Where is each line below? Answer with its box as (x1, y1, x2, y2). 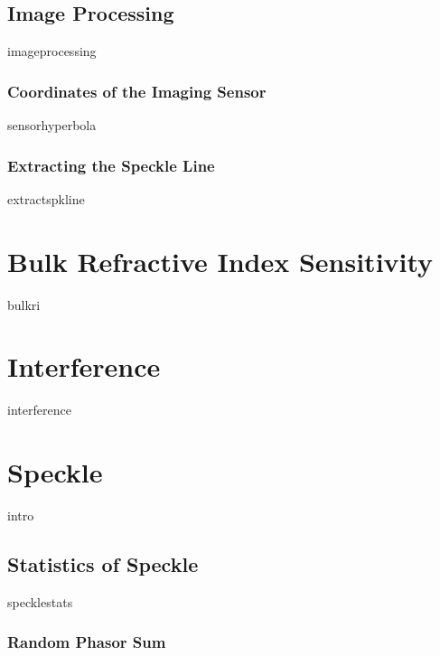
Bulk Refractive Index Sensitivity (7, 242, 434, 279)
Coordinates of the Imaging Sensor (7, 80, 267, 102)
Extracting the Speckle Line (7, 154, 215, 176)
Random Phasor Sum (7, 631, 166, 653)
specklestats (7, 592, 73, 611)
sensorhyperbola (7, 116, 97, 135)
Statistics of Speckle (7, 549, 199, 577)
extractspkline (7, 189, 85, 208)
